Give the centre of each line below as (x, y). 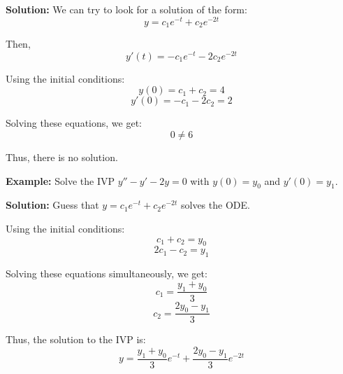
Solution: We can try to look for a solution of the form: (126, 9)
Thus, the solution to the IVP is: (76, 339)
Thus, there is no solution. (62, 157)
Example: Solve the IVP (60, 180)
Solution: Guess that (52, 205)
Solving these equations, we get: (74, 123)
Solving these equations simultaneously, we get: (107, 273)
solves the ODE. (215, 205)
